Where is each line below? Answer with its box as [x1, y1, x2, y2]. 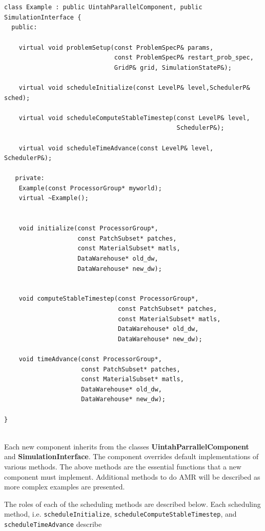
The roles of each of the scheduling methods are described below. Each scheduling [4, 498, 261, 509]
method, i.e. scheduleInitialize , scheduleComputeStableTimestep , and [4, 508, 237, 519]
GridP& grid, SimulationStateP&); [114, 64, 232, 71]
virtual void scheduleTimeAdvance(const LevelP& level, [18, 144, 214, 152]
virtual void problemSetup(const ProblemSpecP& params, [18, 44, 214, 51]
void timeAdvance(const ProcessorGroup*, [18, 355, 162, 363]
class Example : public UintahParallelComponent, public [4, 4, 202, 11]
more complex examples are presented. [4, 481, 125, 492]
